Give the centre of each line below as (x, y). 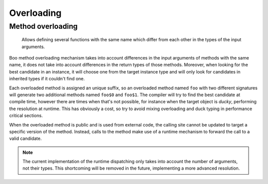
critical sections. (26, 116)
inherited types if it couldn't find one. (47, 79)
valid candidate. (26, 138)
